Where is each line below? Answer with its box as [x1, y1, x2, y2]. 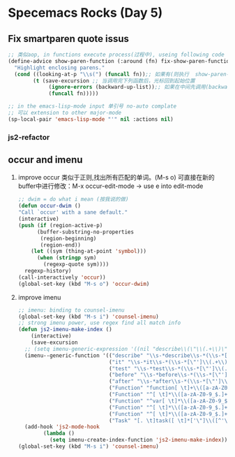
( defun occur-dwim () [17, 203, 81, 210]
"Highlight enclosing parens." [14, 64, 105, 71]
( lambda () [43, 430, 75, 437]
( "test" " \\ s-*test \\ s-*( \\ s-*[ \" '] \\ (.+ [108, 365, 231, 372]
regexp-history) [24, 268, 72, 275]
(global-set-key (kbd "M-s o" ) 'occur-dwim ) [17, 280, 150, 287]
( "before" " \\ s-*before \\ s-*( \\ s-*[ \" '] [108, 372, 228, 379]
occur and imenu [8, 154, 83, 166]
